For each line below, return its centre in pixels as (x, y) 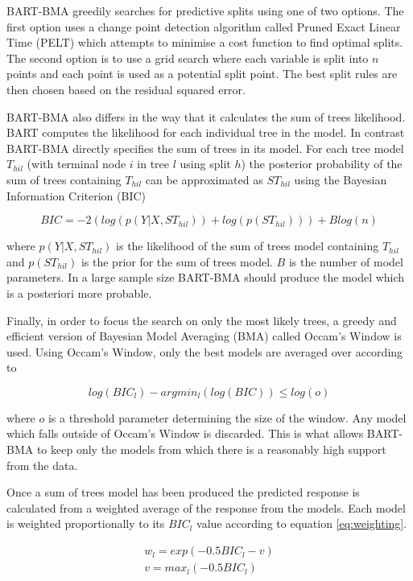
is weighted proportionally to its (86, 523)
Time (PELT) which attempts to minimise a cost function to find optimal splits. (205, 42)
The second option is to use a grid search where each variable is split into (188, 58)
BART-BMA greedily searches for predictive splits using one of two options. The (205, 10)
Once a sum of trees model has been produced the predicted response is (183, 492)
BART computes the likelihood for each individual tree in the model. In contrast (206, 132)
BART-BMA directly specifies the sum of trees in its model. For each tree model (205, 148)
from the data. (42, 465)
